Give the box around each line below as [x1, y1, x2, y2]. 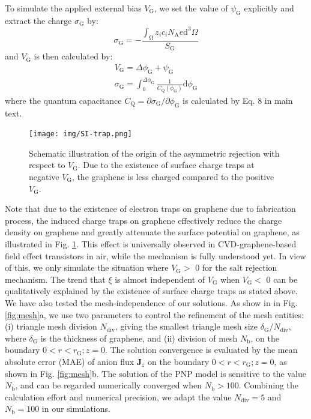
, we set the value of [154, 2, 228, 14]
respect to [29, 158, 65, 171]
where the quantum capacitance [5, 94, 122, 106]
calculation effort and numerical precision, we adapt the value [5, 390, 232, 403]
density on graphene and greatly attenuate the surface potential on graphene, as [5, 226, 300, 238]
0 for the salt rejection [195, 261, 277, 274]
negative [29, 170, 59, 183]
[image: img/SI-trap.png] [29, 130, 132, 139]
